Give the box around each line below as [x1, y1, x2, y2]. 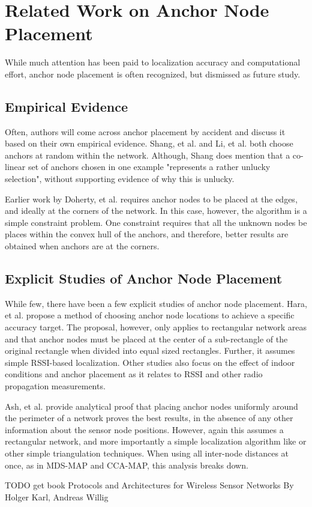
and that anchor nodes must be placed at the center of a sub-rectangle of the [5, 332, 288, 345]
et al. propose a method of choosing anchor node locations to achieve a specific [5, 309, 295, 321]
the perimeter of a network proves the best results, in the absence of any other [5, 411, 293, 424]
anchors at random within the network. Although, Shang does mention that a [5, 148, 290, 161]
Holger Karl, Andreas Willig [5, 490, 109, 503]
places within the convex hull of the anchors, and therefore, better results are [5, 228, 289, 240]
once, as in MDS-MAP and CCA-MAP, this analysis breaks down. [5, 458, 248, 471]
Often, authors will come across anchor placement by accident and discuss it [5, 125, 286, 138]
